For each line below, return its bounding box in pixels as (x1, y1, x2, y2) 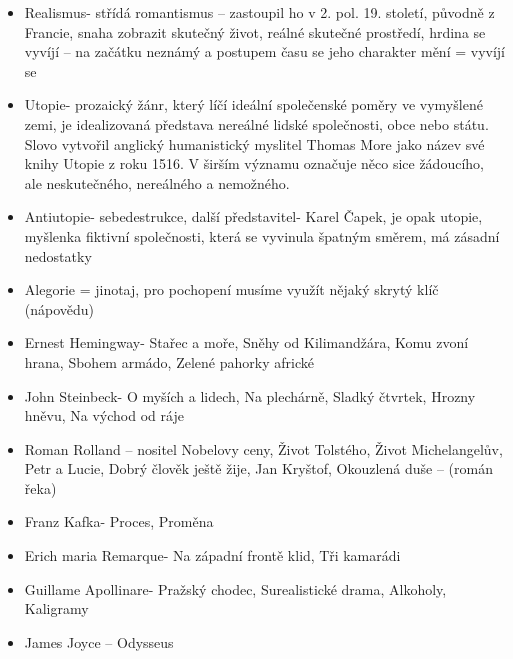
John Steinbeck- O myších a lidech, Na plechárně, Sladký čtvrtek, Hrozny (24, 385, 476, 406)
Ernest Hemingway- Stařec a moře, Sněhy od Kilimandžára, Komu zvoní (24, 332, 469, 353)
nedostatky (24, 245, 92, 266)
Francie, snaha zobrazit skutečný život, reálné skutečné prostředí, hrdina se (24, 21, 486, 42)
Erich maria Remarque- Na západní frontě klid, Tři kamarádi (24, 545, 401, 566)
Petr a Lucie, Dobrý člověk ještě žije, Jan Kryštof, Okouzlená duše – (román (24, 458, 493, 479)
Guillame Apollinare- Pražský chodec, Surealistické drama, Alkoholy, (24, 578, 447, 599)
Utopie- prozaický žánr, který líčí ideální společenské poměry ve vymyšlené (24, 94, 483, 115)
